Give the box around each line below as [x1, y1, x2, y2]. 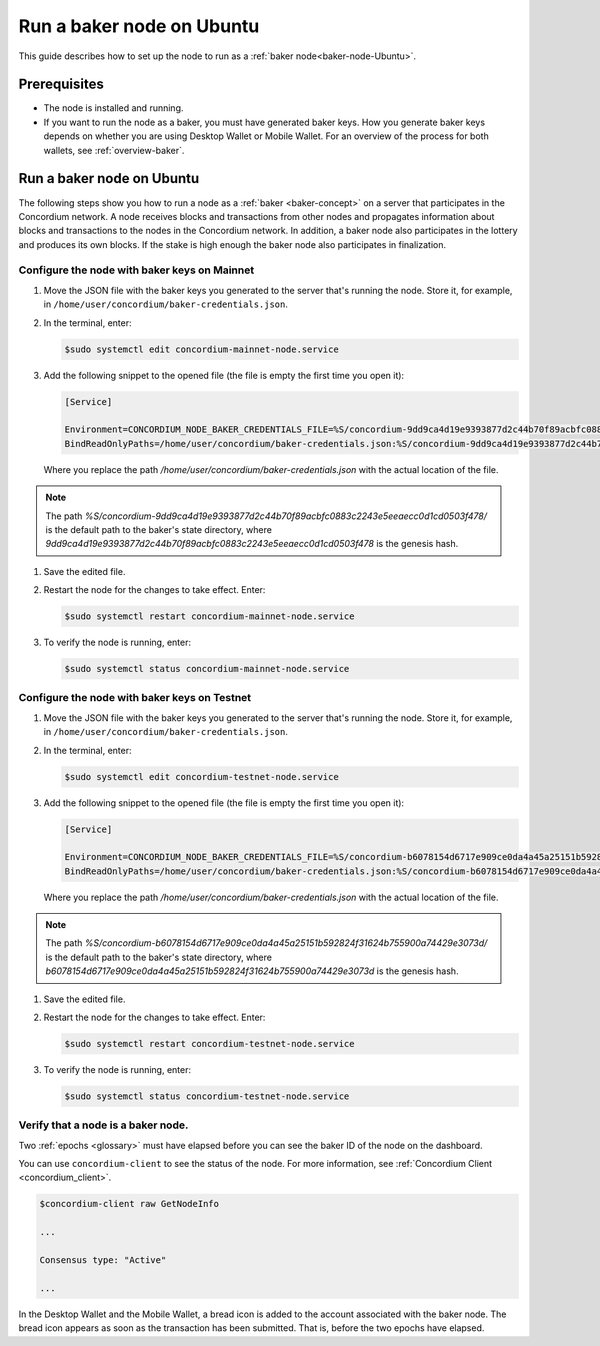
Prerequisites [18, 76, 104, 93]
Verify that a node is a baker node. [18, 1118, 189, 1132]
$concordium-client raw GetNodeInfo [39, 1198, 220, 1210]
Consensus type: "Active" [39, 1255, 167, 1266]
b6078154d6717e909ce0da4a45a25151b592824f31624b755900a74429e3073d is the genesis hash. [45, 965, 459, 977]
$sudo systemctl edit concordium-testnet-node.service [64, 771, 339, 782]
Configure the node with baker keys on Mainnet [18, 263, 255, 277]
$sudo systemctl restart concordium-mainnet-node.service [64, 611, 355, 622]
